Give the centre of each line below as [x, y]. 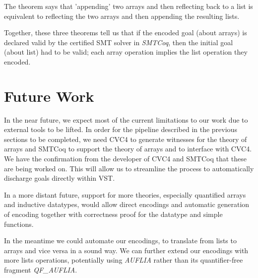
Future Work [49, 96]
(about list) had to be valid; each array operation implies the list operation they [126, 52]
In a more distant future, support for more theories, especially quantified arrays [125, 194]
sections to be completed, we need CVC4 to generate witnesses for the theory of [126, 139]
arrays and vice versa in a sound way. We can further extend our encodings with [126, 250]
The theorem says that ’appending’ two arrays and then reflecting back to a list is [129, 6]
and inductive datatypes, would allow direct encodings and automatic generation [127, 204]
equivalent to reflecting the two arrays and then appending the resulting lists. [122, 16]
